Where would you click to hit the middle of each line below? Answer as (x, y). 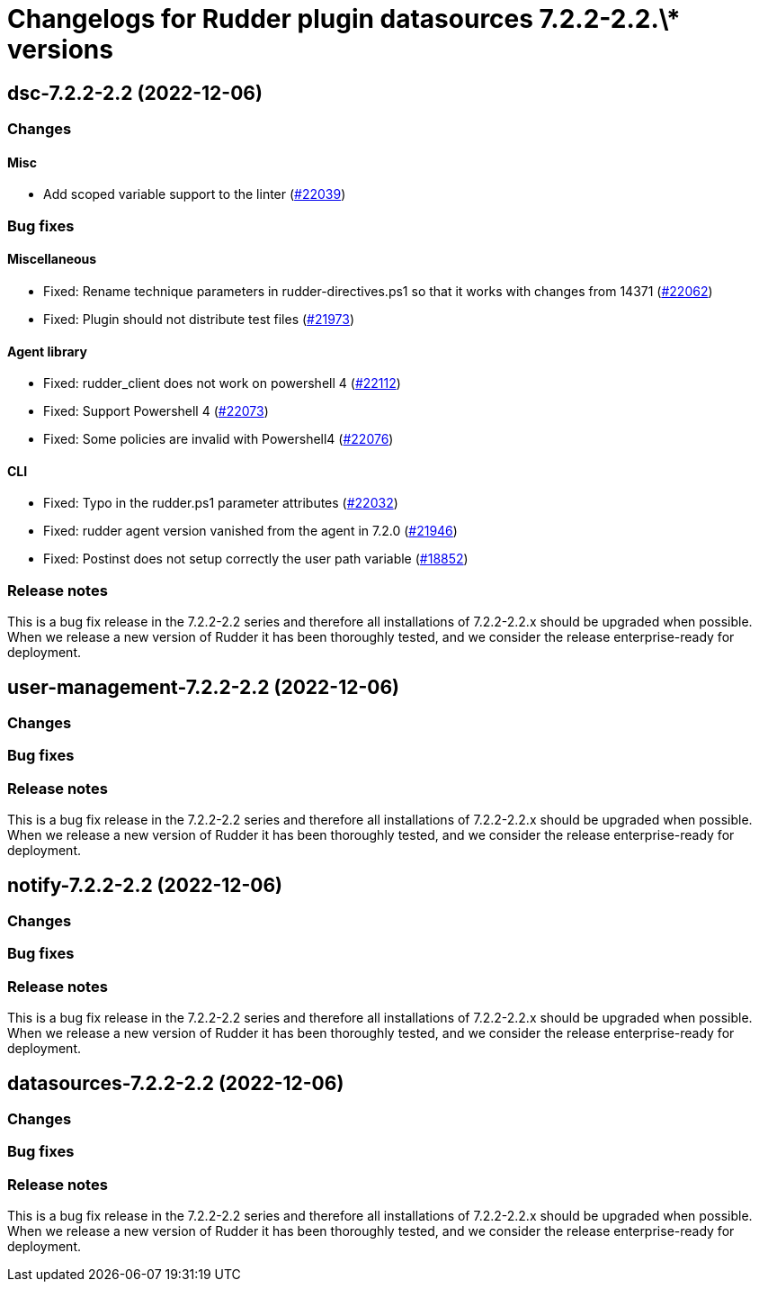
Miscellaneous (52, 259)
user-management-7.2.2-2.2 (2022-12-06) (203, 687)
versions (60, 50)
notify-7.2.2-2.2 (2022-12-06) (145, 885)
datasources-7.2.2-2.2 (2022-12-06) (176, 1083)
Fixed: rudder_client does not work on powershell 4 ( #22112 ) (222, 383)
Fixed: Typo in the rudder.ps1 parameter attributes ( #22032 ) (221, 503)
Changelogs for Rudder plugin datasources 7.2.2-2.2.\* (344, 19)
